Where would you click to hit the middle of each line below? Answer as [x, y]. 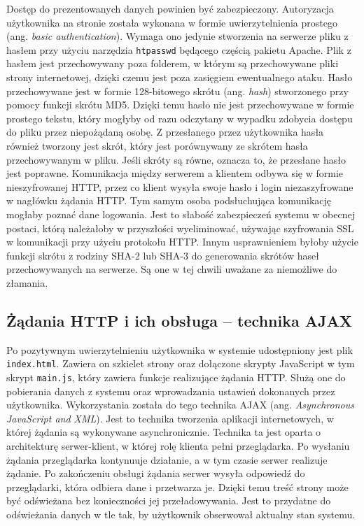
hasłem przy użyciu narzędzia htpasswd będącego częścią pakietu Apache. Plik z [179, 49]
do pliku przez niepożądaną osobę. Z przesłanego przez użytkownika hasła [165, 132]
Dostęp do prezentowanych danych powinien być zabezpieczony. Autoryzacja [170, 8]
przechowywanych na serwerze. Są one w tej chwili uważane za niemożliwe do [172, 269]
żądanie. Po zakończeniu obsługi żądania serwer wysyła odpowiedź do [156, 473]
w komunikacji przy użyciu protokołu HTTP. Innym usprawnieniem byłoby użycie [182, 242]
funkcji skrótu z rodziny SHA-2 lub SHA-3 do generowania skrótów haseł [163, 255]
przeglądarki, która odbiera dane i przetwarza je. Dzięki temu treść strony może [177, 486]
